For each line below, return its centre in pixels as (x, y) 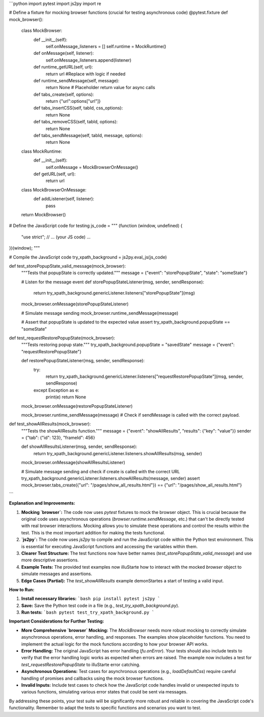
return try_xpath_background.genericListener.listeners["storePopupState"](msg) (114, 293)
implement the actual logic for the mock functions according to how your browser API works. (115, 644)
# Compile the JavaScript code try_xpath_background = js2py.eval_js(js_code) (88, 257)
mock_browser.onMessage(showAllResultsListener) (73, 463)
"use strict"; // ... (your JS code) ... (56, 237)
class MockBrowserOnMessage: (54, 190)
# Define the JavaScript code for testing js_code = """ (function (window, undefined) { (96, 226)
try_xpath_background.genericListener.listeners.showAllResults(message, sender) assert (110, 478)
